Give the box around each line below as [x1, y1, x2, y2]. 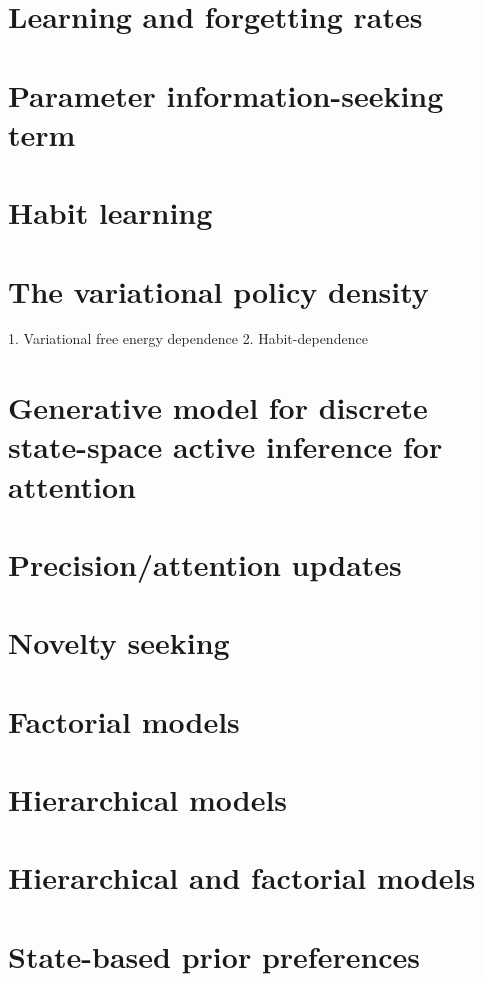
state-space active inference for [8, 426, 443, 467]
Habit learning [8, 192, 213, 233]
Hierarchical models [8, 779, 288, 820]
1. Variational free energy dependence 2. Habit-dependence [8, 328, 368, 349]
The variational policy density [8, 270, 429, 311]
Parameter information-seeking [8, 74, 444, 115]
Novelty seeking [8, 622, 230, 663]
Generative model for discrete [8, 387, 428, 428]
